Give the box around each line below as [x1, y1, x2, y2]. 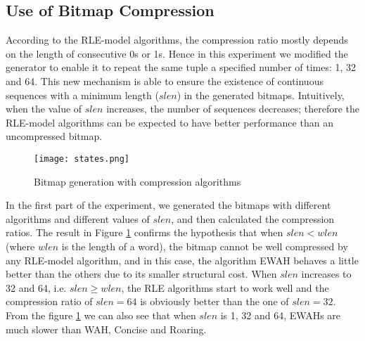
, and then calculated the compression [171, 211, 335, 226]
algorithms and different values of [6, 211, 150, 226]
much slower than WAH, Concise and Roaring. [6, 321, 207, 336]
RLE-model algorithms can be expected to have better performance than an [6, 115, 333, 129]
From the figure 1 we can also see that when [6, 307, 196, 322]
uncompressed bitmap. [6, 129, 103, 143]
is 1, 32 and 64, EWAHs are [220, 307, 341, 322]
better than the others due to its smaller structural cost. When [6, 266, 277, 281]
